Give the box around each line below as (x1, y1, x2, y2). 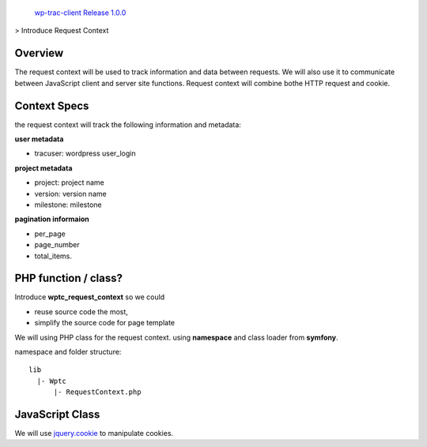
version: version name (34, 189, 107, 198)
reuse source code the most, (34, 306, 128, 316)
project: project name (34, 178, 104, 187)
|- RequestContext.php (53, 388, 142, 396)
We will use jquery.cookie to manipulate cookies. (14, 429, 174, 438)
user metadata (14, 134, 64, 144)
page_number (34, 240, 80, 250)
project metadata (14, 163, 73, 173)
